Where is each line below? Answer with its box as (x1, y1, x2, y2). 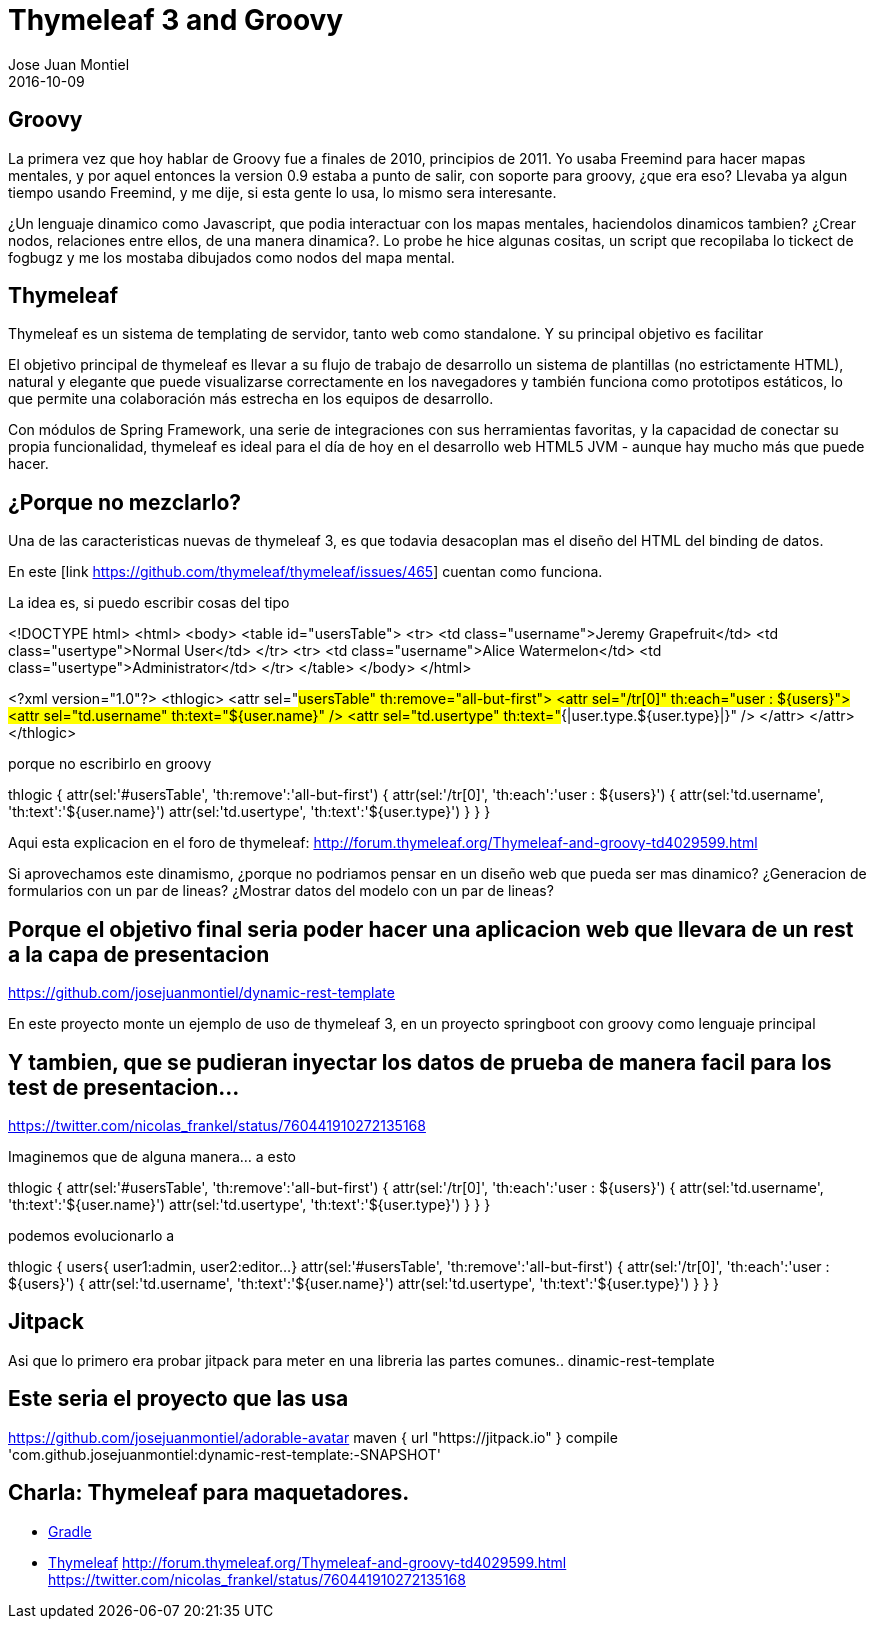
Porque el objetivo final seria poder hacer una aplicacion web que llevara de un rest (8, 916, 854, 942)
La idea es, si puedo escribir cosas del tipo (8, 594, 290, 612)
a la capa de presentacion (8, 941, 270, 967)
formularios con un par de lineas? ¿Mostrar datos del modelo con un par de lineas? (8, 882, 554, 900)
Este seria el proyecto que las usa (8, 1386, 349, 1412)
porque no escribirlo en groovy (8, 755, 212, 773)
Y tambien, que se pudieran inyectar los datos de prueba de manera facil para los (8, 1049, 832, 1075)
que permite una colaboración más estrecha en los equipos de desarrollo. (8, 390, 494, 408)
